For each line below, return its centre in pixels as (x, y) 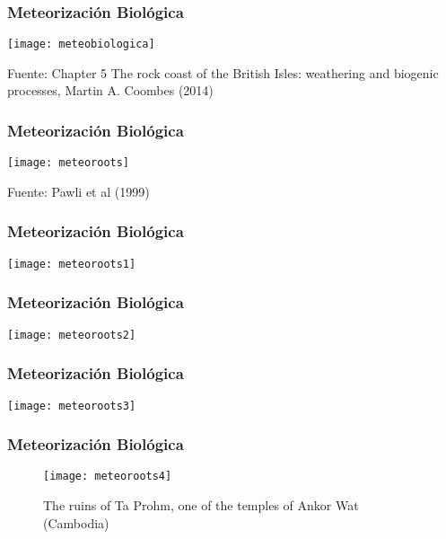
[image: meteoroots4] (108, 477)
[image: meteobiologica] (81, 44)
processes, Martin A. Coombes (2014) (110, 90)
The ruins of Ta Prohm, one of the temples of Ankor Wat (201, 505)
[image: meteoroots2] (72, 335)
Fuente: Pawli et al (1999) (79, 191)
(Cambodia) (76, 522)
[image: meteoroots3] (72, 406)
